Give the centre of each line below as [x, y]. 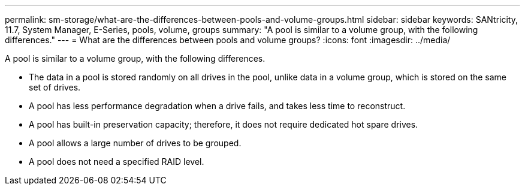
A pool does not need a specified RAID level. [117, 162]
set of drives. [55, 87]
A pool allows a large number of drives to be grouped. [135, 143]
